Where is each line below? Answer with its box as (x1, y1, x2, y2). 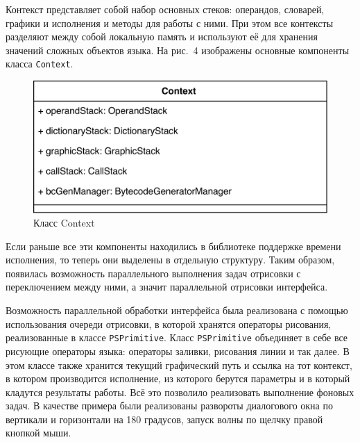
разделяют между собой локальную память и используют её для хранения (6, 29, 318, 44)
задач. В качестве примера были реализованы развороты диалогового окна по (6, 398, 333, 413)
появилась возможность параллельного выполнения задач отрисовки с (6, 265, 301, 280)
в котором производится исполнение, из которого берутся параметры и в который (6, 371, 350, 386)
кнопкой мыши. (6, 425, 71, 440)
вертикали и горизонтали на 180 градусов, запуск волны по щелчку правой (6, 411, 323, 426)
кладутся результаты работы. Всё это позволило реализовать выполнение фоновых (6, 384, 354, 399)
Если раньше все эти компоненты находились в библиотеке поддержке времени (6, 238, 341, 253)
